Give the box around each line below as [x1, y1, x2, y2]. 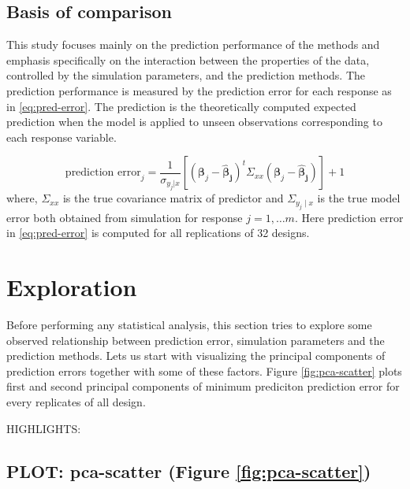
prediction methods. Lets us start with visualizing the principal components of [6, 347, 386, 364]
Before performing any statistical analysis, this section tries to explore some [6, 317, 372, 333]
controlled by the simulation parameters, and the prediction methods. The [6, 67, 366, 83]
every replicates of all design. [6, 394, 146, 410]
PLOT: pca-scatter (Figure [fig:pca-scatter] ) [6, 458, 371, 483]
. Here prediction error [294, 209, 404, 225]
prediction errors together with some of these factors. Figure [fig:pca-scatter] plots [6, 362, 402, 379]
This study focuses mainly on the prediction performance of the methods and [6, 36, 380, 53]
